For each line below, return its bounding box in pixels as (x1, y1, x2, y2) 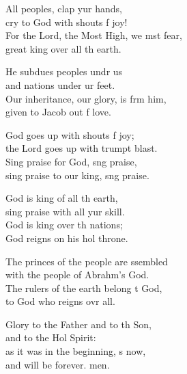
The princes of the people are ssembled (5, 254, 168, 268)
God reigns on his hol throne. (5, 230, 128, 245)
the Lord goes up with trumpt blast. (5, 141, 158, 155)
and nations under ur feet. (5, 77, 115, 92)
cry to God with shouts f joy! (5, 14, 128, 29)
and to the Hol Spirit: (5, 330, 96, 345)
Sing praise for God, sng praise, (5, 154, 137, 168)
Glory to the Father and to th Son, (5, 317, 152, 331)
